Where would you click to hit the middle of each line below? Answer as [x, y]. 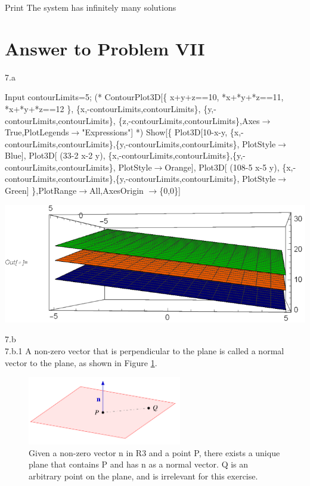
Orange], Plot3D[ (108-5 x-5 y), [222, 167]
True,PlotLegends [37, 132]
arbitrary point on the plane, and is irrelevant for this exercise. [143, 476]
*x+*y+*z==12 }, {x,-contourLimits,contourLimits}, [103, 108]
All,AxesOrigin [117, 191]
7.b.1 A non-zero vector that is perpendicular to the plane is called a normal [145, 350]
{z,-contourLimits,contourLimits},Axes [189, 120]
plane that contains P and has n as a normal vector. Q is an [139, 464]
